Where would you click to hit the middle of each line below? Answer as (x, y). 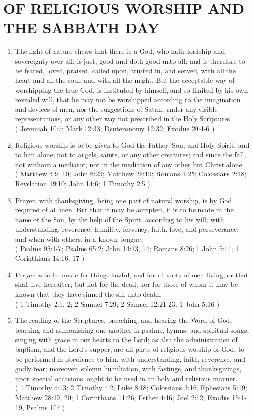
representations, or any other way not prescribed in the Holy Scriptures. (124, 119)
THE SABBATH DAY (82, 27)
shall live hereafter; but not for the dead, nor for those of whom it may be (126, 284)
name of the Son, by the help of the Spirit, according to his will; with (119, 219)
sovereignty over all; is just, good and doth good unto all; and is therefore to (130, 60)
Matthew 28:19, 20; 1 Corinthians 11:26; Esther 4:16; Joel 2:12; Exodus (122, 397)
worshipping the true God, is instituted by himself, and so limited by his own (131, 89)
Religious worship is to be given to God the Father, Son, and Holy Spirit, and (132, 145)
